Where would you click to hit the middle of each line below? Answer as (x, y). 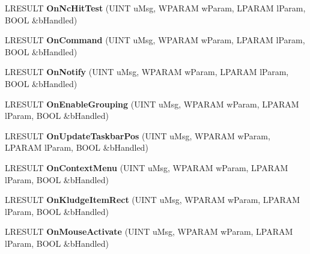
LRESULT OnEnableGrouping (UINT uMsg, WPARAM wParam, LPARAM (152, 104)
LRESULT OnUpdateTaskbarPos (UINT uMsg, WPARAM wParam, (138, 135)
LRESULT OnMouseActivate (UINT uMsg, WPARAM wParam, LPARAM (149, 231)
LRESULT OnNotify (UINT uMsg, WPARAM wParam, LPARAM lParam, (147, 72)
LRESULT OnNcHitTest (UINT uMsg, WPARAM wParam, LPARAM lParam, (155, 8)
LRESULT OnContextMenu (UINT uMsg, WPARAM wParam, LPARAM (147, 167)
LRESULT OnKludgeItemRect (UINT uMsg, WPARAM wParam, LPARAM (153, 200)
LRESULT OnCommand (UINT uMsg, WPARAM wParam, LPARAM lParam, (155, 40)
